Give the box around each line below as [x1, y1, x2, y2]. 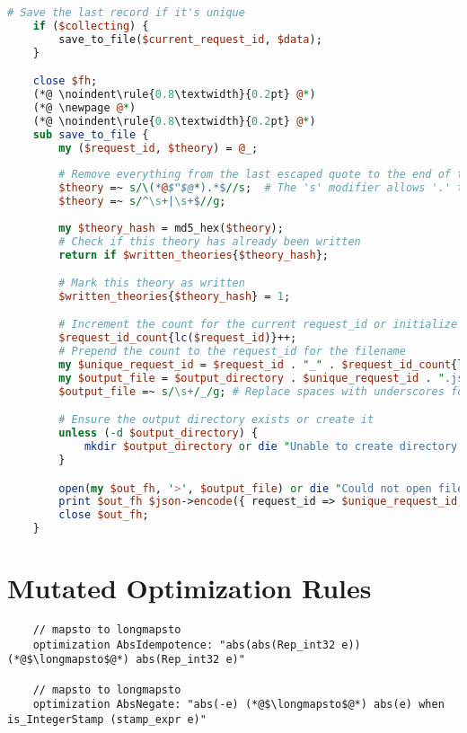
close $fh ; [32, 75, 98, 88]
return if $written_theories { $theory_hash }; [58, 248, 330, 261]
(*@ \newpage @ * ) [32, 101, 137, 114]
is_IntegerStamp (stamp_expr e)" [7, 713, 207, 727]
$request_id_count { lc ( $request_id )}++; [58, 331, 297, 345]
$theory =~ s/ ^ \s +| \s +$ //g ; [58, 195, 226, 208]
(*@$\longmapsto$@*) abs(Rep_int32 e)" [7, 653, 245, 667]
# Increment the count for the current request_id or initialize [58, 318, 458, 331]
